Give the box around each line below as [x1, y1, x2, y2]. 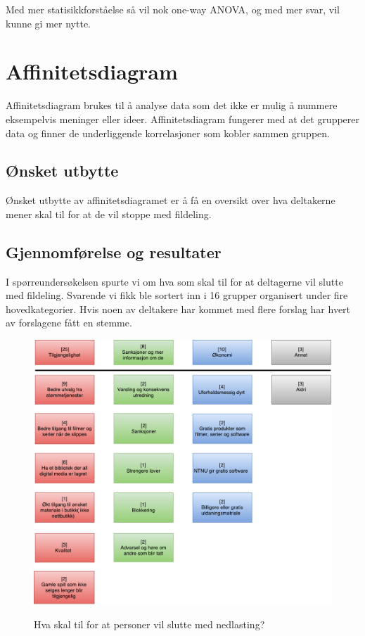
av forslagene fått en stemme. [6, 315, 132, 330]
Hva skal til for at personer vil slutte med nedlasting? [34, 616, 265, 631]
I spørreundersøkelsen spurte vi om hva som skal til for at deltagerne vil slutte [6, 274, 343, 288]
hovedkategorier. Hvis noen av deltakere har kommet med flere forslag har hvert [6, 301, 351, 316]
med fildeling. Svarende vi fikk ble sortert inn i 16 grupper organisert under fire [6, 288, 348, 303]
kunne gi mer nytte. [6, 15, 91, 30]
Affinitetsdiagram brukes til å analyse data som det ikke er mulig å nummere [6, 98, 338, 113]
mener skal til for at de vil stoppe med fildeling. [6, 206, 212, 221]
